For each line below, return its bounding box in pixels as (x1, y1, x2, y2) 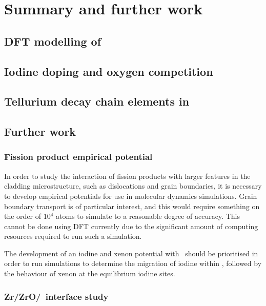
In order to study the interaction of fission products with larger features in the (4, 170, 251, 181)
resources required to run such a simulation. (4, 231, 142, 241)
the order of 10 (4, 211, 51, 221)
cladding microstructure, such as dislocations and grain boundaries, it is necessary (4, 180, 262, 191)
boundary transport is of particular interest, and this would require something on (4, 200, 260, 211)
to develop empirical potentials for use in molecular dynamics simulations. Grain (4, 190, 257, 201)
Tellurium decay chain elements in (4, 93, 190, 109)
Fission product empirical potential (4, 150, 153, 163)
